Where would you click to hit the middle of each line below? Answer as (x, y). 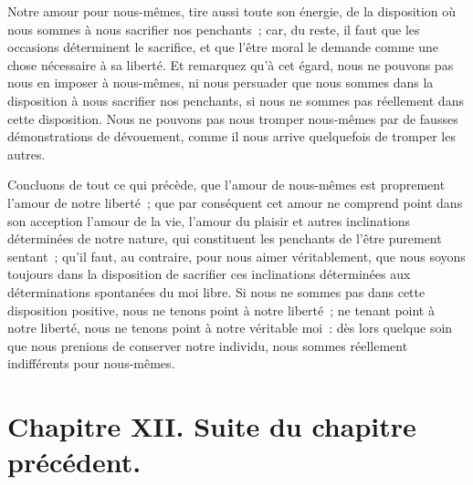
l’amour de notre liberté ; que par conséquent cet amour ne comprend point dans (235, 202)
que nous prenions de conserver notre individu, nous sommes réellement (208, 345)
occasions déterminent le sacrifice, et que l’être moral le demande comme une (223, 47)
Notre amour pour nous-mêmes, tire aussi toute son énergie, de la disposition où (232, 11)
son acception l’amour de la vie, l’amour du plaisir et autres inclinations (209, 220)
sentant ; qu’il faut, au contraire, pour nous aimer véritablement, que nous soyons (236, 256)
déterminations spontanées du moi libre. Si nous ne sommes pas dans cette (216, 291)
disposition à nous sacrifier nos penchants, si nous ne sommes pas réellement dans (236, 100)
